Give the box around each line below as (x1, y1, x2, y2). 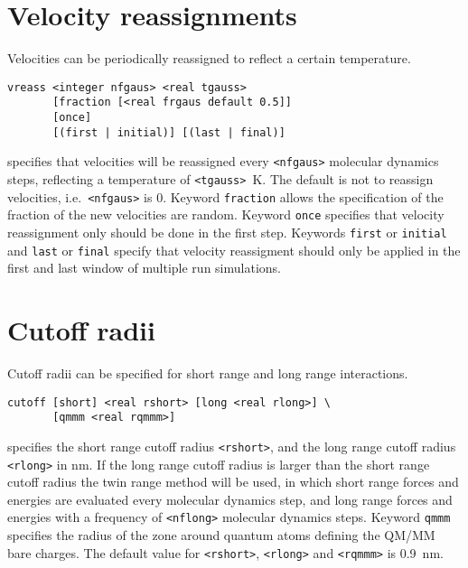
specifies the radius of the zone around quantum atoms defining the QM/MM (7, 526, 435, 545)
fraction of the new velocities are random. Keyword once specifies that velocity (7, 205, 445, 224)
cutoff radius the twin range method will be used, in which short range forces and (7, 472, 459, 491)
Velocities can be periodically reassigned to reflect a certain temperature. (7, 49, 411, 68)
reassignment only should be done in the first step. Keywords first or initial (7, 222, 447, 241)
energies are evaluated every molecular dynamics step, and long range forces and (7, 489, 453, 508)
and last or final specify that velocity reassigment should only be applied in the (7, 240, 461, 259)
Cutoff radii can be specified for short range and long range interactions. (7, 364, 408, 382)
